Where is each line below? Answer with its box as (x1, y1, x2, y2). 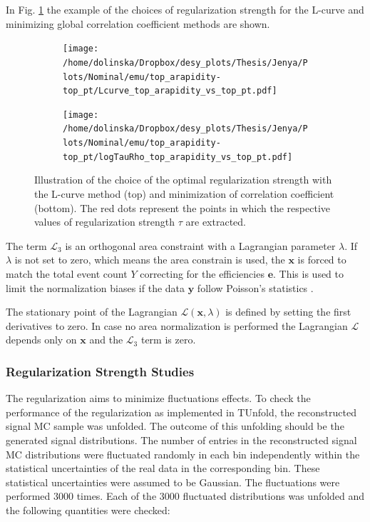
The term (6, 238, 47, 253)
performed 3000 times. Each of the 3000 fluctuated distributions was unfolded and (6, 488, 365, 503)
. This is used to (273, 266, 344, 281)
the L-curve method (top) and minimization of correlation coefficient (34, 186, 334, 201)
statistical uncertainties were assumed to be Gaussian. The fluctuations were (6, 474, 340, 489)
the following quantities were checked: (6, 502, 170, 517)
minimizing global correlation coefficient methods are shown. (6, 16, 270, 31)
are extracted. (185, 214, 246, 229)
